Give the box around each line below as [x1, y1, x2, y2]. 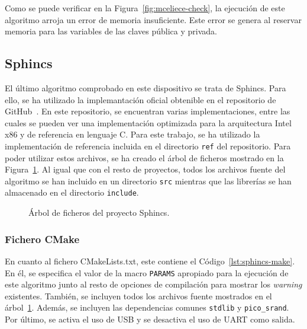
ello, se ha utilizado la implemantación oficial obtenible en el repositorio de [5, 93, 276, 106]
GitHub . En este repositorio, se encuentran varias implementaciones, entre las [5, 105, 290, 117]
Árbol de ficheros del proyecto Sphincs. [28, 206, 170, 219]
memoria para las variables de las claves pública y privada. [5, 25, 218, 37]
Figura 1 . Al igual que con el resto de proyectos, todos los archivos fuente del [5, 163, 286, 175]
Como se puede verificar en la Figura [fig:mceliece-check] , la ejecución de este [5, 2, 285, 14]
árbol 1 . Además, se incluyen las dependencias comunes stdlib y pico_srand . [5, 301, 289, 314]
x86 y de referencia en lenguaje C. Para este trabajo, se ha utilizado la [5, 128, 260, 140]
